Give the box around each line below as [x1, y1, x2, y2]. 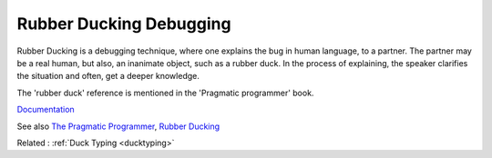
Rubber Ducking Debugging [16, 14, 231, 34]
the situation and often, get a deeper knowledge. [16, 71, 200, 82]
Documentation [16, 104, 75, 115]
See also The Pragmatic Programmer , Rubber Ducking [16, 121, 220, 132]
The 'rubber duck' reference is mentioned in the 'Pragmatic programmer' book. [16, 87, 314, 98]
